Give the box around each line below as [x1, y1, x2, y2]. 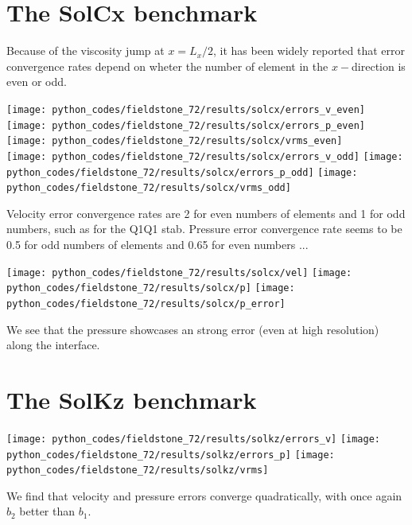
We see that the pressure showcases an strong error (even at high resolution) [6, 321, 379, 337]
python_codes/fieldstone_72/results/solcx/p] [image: [6, 282, 295, 294]
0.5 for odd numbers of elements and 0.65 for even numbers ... [6, 236, 309, 253]
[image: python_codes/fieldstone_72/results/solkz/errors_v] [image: [6, 433, 381, 445]
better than [19, 503, 76, 519]
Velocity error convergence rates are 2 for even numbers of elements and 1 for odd [6, 204, 406, 221]
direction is [352, 57, 406, 74]
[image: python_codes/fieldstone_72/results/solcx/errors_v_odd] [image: [6, 150, 403, 162]
